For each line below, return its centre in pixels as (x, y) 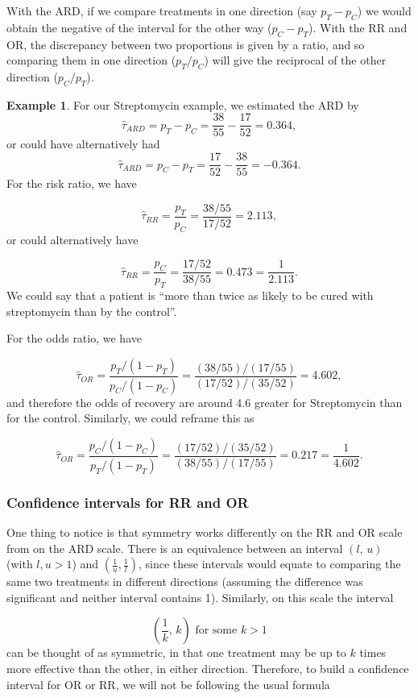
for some (216, 631)
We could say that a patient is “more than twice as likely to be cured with (190, 295)
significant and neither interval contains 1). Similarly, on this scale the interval (200, 597)
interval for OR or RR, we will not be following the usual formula (168, 684)
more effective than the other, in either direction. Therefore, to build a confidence (208, 668)
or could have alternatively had (83, 144)
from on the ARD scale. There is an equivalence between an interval (175, 548)
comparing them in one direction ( (91, 60)
